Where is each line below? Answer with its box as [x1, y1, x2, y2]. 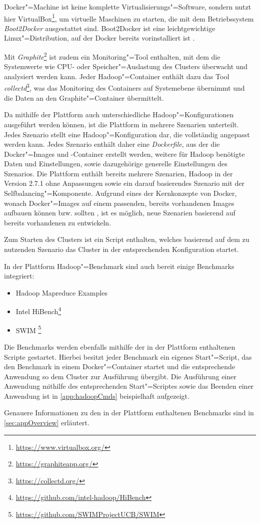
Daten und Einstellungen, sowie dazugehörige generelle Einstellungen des [4, 158, 227, 169]
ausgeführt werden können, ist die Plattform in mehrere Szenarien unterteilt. [4, 119, 239, 129]
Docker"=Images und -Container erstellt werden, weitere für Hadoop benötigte [4, 148, 245, 159]
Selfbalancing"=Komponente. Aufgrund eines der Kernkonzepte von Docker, [4, 188, 237, 198]
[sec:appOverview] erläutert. [4, 417, 89, 428]
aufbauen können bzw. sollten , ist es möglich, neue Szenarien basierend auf [4, 207, 235, 218]
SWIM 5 [15, 323, 41, 335]
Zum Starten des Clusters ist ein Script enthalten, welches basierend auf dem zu [4, 234, 249, 244]
